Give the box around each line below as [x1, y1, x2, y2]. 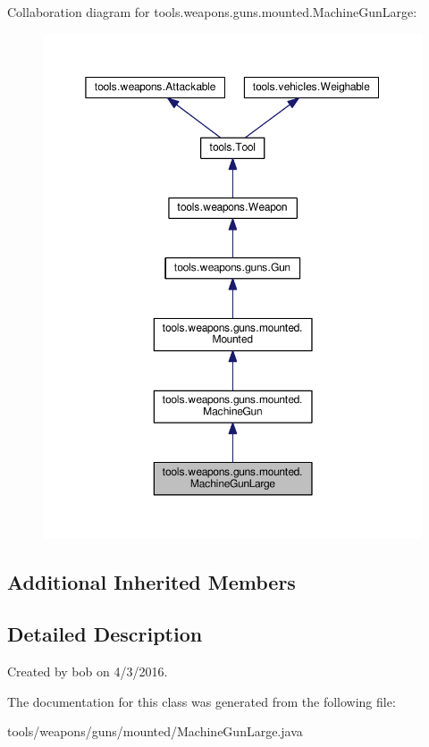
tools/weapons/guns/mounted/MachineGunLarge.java [7, 722, 303, 741]
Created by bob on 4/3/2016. [7, 662, 168, 681]
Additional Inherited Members [7, 567, 296, 595]
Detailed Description [7, 620, 203, 648]
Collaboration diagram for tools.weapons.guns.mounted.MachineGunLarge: [7, 3, 417, 21]
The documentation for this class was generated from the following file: [7, 692, 396, 710]
